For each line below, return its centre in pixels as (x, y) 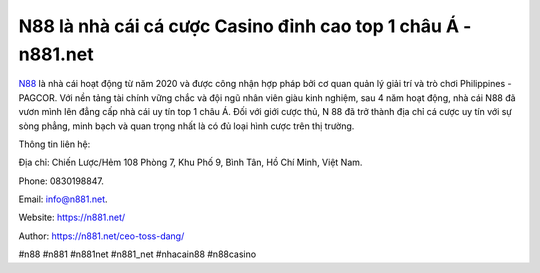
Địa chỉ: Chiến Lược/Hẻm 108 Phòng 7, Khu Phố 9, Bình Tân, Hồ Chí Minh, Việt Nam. (190, 162)
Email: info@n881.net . (63, 199)
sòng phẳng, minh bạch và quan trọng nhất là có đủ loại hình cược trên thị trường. (186, 126)
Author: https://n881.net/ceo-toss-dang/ (101, 236)
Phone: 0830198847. (61, 181)
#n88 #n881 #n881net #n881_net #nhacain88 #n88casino (137, 254)
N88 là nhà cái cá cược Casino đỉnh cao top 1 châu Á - (245, 26)
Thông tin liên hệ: (54, 144)
